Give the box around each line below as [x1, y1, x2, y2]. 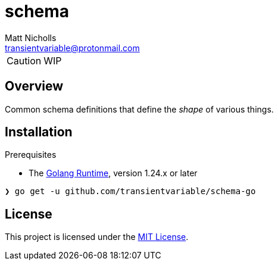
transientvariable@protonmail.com [5, 42, 140, 53]
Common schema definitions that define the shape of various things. [5, 104, 274, 114]
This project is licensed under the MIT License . [5, 232, 189, 242]
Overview [5, 79, 64, 94]
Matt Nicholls [5, 32, 57, 43]
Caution [7, 54, 42, 67]
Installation [5, 124, 73, 140]
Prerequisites [5, 149, 57, 160]
